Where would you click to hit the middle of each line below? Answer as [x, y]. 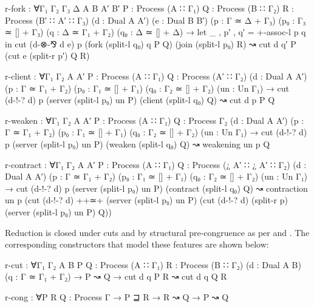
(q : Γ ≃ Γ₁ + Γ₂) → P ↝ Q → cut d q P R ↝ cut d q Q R [116, 276]
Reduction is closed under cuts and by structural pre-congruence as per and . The [157, 232]
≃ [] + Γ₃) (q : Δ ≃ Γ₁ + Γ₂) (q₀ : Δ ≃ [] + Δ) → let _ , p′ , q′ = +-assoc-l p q [155, 32]
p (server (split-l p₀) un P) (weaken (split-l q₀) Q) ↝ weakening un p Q [138, 143]
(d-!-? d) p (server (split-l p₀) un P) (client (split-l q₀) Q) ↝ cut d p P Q [140, 100]
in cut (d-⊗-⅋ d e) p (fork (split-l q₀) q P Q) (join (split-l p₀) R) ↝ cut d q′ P [151, 43]
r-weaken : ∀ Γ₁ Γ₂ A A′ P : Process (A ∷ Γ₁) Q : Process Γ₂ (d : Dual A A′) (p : [155, 120]
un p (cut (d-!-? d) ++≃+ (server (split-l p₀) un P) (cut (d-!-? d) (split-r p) [146, 200]
